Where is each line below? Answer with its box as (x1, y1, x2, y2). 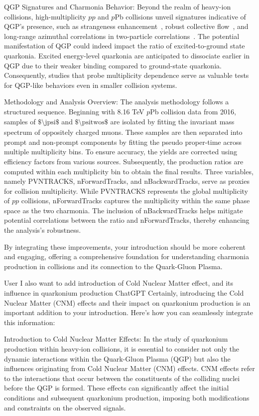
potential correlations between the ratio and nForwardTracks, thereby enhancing (4, 215, 250, 225)
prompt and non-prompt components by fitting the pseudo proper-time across (4, 136, 242, 147)
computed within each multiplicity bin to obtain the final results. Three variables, (4, 166, 254, 176)
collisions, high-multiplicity (4, 11, 86, 21)
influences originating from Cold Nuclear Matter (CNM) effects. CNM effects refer (4, 363, 255, 374)
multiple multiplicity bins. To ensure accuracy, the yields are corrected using (4, 146, 237, 157)
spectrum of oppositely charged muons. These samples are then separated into (4, 127, 243, 137)
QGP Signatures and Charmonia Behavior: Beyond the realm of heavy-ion (4, 1, 231, 11)
